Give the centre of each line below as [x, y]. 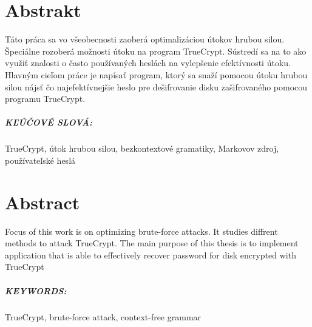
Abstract [42, 202]
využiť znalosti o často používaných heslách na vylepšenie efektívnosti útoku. [148, 63]
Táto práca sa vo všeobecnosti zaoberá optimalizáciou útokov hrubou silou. [145, 39]
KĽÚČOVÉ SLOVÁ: [49, 122]
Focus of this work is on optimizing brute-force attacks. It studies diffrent [141, 231]
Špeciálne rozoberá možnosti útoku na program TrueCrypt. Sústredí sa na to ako [156, 51]
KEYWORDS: [36, 290]
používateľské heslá [40, 160]
